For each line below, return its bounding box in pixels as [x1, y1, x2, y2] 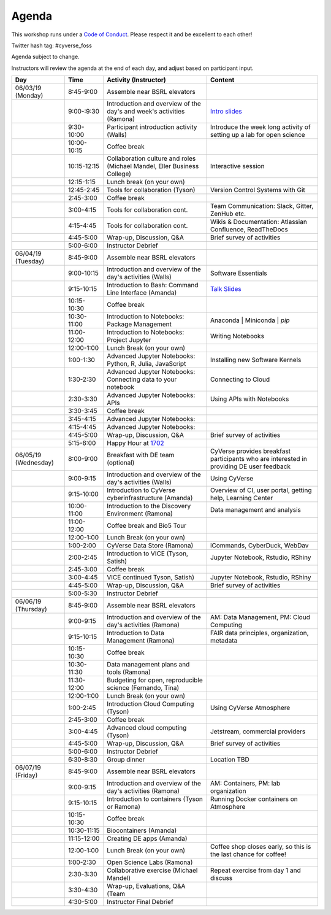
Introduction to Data [106, 629, 165, 638]
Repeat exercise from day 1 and [210, 866, 302, 874]
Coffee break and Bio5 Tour [106, 522, 187, 530]
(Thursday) [15, 605, 47, 614]
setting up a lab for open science [210, 131, 306, 139]
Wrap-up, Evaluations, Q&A [106, 882, 186, 890]
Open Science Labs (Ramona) [106, 858, 193, 867]
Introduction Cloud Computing [106, 700, 194, 708]
